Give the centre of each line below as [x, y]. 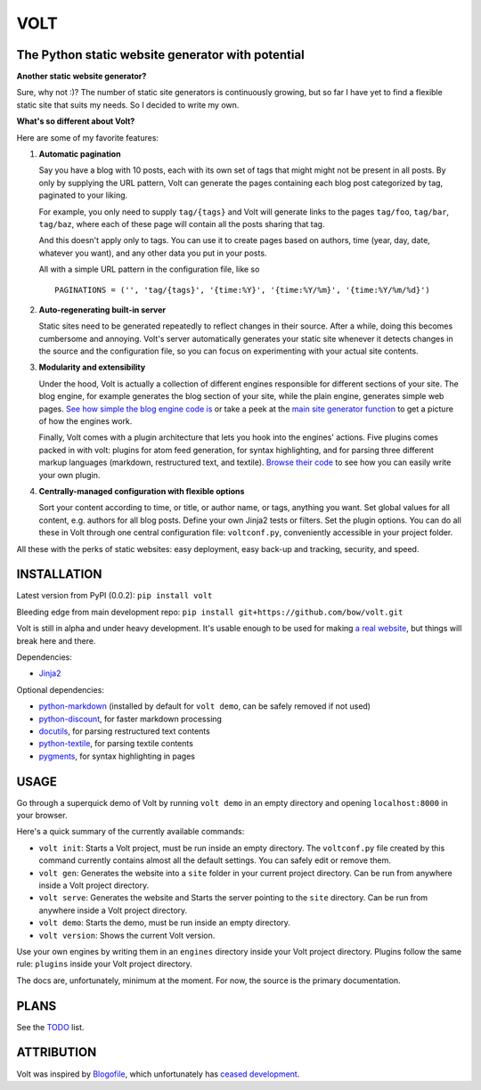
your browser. [42, 816]
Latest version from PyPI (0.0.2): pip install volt [114, 596]
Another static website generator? [82, 77]
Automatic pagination [80, 154]
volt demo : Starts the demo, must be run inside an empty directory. [165, 923]
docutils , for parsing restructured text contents [125, 731]
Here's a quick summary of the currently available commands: [130, 832]
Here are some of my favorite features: [88, 137]
